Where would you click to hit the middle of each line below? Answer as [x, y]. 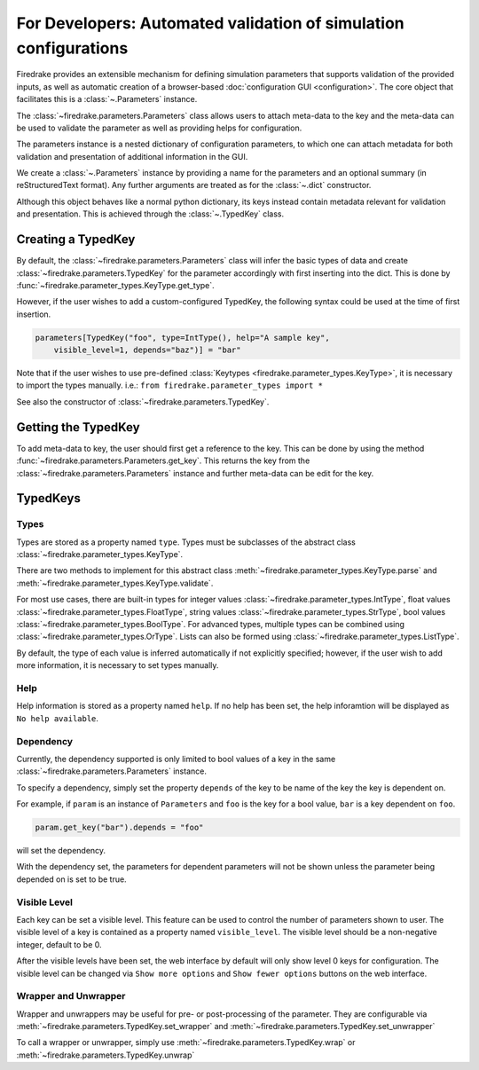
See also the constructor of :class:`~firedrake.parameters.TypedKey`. [143, 401]
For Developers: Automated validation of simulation [211, 23]
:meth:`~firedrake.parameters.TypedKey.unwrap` [106, 1055]
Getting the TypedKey [79, 427]
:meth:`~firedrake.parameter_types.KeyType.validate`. [115, 583]
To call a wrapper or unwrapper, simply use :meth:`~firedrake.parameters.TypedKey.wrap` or [186, 1042]
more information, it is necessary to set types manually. [118, 665]
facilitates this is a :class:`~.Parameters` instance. [107, 99]
